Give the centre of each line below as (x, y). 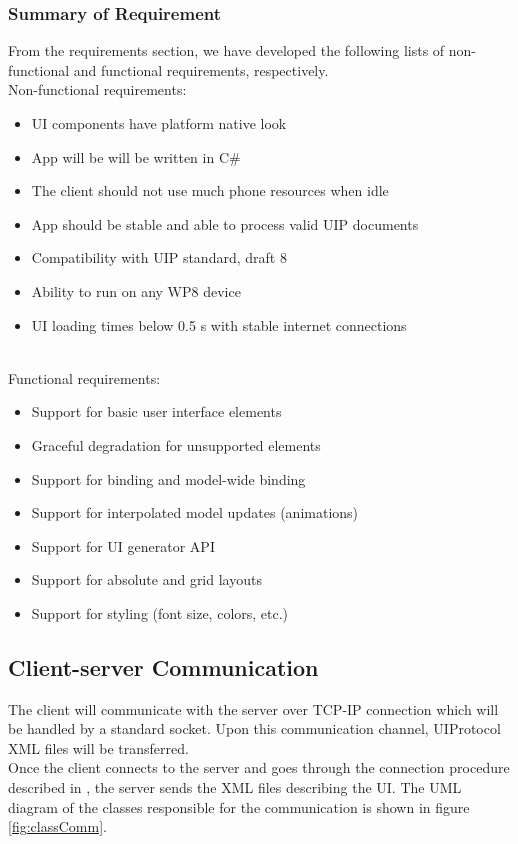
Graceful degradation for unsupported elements (176, 444)
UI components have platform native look (159, 123)
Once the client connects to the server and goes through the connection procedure (259, 767)
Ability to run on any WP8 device (136, 290)
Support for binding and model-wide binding (168, 478)
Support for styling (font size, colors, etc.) (160, 612)
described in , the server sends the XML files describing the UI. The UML (235, 787)
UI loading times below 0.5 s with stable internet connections (219, 324)
